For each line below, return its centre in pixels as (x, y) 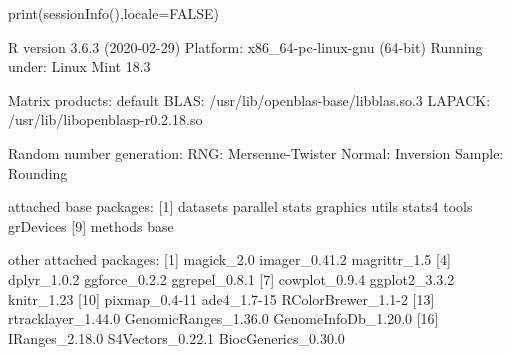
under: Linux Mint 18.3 (79, 66)
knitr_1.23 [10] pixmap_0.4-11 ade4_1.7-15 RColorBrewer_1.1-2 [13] (221, 298)
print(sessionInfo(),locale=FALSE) (113, 13)
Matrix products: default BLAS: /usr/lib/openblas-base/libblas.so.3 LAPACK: (249, 99)
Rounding (38, 172)
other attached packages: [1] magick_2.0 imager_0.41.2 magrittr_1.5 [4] (229, 259)
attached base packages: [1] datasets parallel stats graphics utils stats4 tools (240, 206)
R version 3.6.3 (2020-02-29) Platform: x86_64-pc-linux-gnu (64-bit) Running (245, 46)
